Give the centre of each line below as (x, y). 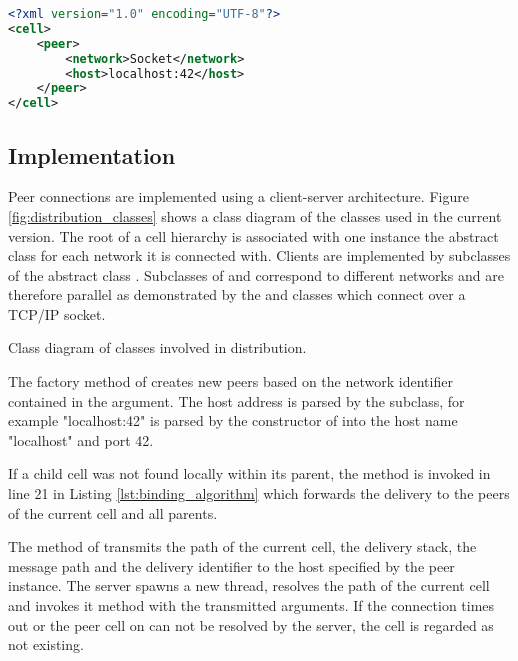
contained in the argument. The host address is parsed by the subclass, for (236, 400)
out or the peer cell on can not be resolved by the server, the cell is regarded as (251, 624)
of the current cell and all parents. (113, 512)
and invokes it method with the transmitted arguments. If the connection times (251, 605)
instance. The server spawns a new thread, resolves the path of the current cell (249, 585)
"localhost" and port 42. (81, 439)
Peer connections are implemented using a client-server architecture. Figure (238, 196)
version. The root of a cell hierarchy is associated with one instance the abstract (253, 235)
